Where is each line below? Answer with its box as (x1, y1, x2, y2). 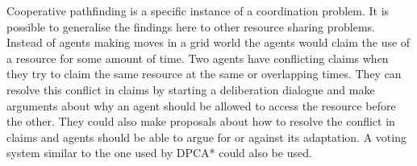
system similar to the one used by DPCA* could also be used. (6, 144, 312, 161)
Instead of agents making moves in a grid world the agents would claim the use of (6, 34, 411, 51)
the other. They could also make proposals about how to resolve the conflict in (6, 113, 395, 130)
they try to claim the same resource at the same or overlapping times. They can (6, 65, 402, 82)
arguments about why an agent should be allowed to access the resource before (6, 97, 396, 114)
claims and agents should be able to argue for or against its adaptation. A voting (6, 128, 407, 145)
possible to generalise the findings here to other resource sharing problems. (6, 18, 375, 35)
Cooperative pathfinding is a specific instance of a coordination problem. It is (6, 2, 390, 19)
